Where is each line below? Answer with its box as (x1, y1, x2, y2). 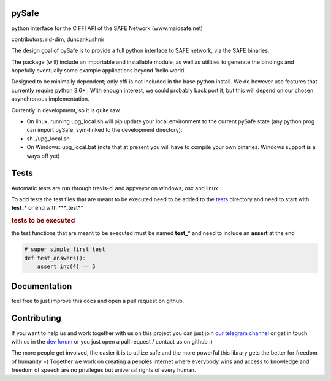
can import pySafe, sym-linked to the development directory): (26, 126, 183, 134)
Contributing (11, 313, 61, 323)
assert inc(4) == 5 (37, 263, 96, 270)
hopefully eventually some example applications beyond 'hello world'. (11, 67, 187, 74)
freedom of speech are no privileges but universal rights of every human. (11, 366, 196, 374)
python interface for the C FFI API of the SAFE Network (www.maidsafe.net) (11, 25, 204, 32)
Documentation (11, 281, 72, 291)
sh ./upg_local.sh (26, 135, 70, 142)
